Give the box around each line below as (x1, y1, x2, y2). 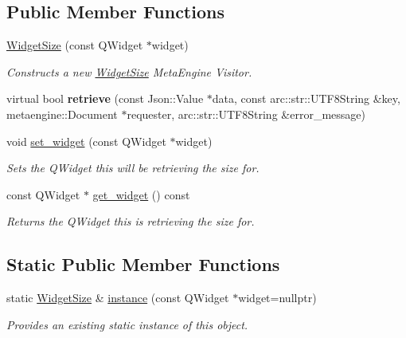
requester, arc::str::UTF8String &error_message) (127, 105, 365, 122)
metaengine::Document (6, 105, 118, 122)
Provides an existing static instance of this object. (6, 316, 248, 332)
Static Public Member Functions (6, 252, 280, 277)
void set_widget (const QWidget (6, 132, 166, 149)
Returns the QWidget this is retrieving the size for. (6, 213, 255, 230)
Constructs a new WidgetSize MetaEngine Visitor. (6, 63, 252, 80)
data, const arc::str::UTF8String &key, (212, 90, 400, 107)
